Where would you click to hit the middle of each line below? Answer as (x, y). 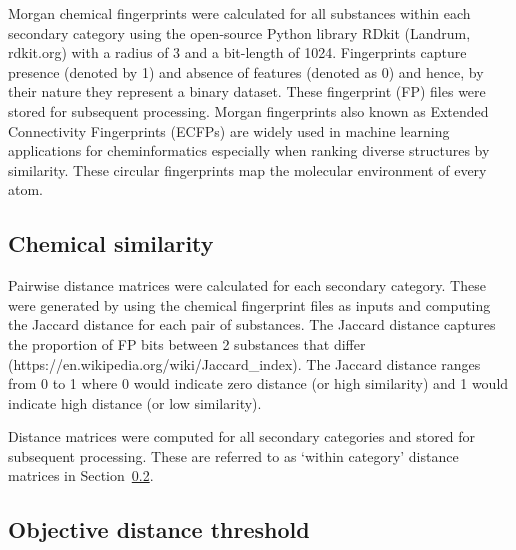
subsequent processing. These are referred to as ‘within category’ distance (233, 455)
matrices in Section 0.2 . (81, 475)
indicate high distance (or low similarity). (135, 402)
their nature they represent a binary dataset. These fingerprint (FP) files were (247, 91)
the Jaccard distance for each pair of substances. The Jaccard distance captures (252, 324)
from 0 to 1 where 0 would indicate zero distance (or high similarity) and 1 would (258, 383)
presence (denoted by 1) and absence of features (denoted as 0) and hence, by (246, 71)
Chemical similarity (111, 243)
